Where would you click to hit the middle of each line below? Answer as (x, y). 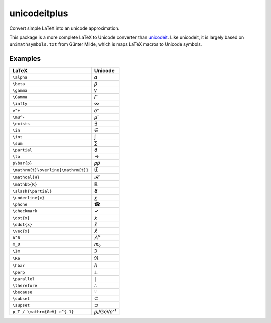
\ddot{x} (22, 224)
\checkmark (25, 211)
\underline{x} (28, 198)
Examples (25, 59)
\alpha (20, 77)
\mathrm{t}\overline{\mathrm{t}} (50, 170)
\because (22, 292)
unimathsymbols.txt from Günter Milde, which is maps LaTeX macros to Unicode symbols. (106, 44)
